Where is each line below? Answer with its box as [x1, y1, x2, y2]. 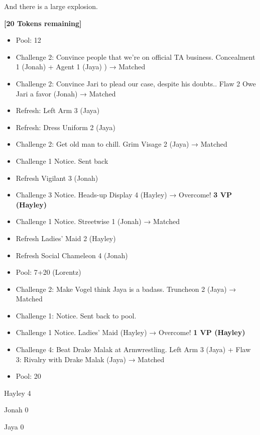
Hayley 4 [4, 387, 31, 398]
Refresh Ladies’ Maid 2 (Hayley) [16, 233, 116, 243]
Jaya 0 [4, 421, 24, 432]
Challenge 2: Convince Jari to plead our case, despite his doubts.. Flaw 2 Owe [16, 78, 256, 88]
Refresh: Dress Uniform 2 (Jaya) [16, 122, 115, 132]
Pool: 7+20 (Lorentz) [16, 267, 81, 277]
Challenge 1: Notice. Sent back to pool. [16, 310, 137, 320]
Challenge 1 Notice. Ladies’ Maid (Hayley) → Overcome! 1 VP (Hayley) [16, 327, 245, 338]
